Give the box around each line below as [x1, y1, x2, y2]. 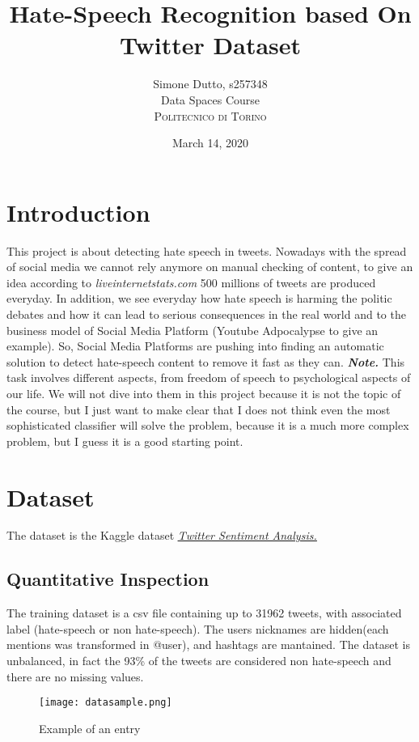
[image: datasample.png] [39, 697, 172, 709]
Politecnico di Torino [154, 107, 267, 124]
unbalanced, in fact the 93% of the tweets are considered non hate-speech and [6, 652, 391, 669]
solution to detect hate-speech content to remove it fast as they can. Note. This [6, 353, 405, 370]
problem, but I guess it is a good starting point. [6, 432, 243, 449]
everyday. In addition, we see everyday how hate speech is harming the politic [6, 290, 392, 307]
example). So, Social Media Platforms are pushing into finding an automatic [6, 337, 384, 354]
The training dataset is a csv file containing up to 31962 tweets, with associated [6, 604, 402, 621]
